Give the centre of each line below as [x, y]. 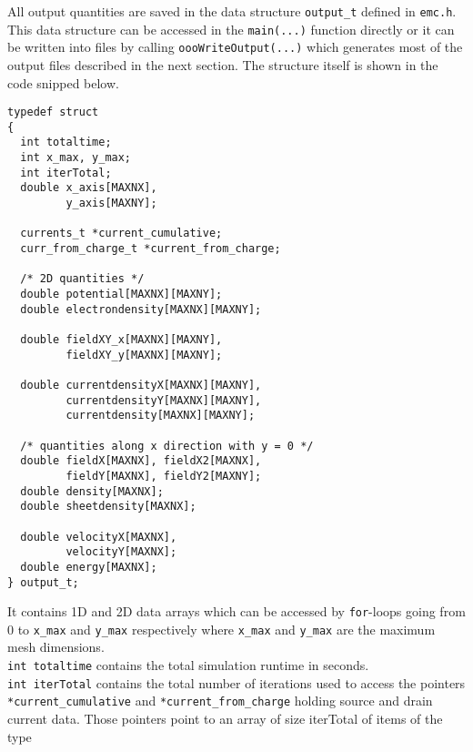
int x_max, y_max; [76, 158]
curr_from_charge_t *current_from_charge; [151, 249]
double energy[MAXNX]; [89, 567]
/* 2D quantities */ [82, 279]
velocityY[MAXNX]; [121, 552]
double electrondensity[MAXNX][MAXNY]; [141, 309]
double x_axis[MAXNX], [89, 188]
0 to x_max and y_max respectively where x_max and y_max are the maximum [221, 629]
